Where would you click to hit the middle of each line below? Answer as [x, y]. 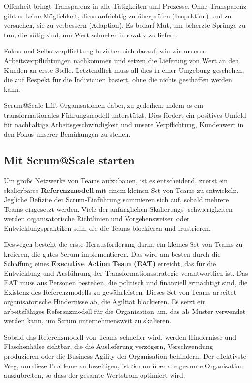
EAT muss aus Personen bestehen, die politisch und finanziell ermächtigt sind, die [126, 282]
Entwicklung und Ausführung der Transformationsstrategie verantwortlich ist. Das [126, 273]
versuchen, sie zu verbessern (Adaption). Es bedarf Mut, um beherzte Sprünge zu [125, 25]
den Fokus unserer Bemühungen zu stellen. [67, 134]
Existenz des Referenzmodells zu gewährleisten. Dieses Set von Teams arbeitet [120, 292]
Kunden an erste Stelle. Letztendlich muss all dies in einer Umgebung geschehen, [124, 70]
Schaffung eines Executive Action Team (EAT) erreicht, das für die [110, 263]
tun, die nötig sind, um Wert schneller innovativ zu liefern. [91, 34]
